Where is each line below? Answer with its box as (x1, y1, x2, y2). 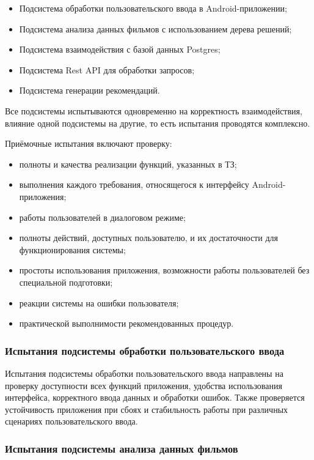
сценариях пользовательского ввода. (5, 415, 138, 428)
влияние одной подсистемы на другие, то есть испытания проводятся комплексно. (5, 116, 310, 129)
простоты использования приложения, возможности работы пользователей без (19, 264, 310, 276)
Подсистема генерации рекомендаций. (19, 84, 160, 97)
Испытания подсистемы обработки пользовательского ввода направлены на (5, 366, 283, 379)
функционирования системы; (19, 243, 126, 256)
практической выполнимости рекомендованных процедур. (19, 317, 234, 330)
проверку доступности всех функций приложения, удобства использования (5, 379, 282, 391)
